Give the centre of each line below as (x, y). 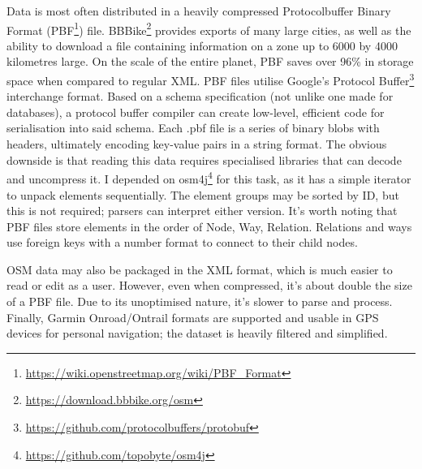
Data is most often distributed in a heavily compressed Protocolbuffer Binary (199, 11)
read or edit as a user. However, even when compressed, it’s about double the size (209, 285)
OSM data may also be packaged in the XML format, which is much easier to (200, 269)
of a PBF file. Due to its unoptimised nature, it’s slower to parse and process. (200, 301)
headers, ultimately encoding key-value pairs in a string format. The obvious (197, 144)
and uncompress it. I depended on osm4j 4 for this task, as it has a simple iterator (209, 177)
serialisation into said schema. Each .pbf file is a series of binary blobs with (193, 128)
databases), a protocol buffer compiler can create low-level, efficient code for (196, 112)
